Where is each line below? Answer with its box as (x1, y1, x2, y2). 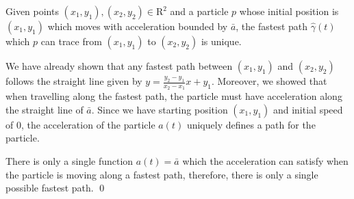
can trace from (40, 34, 102, 48)
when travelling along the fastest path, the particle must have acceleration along (5, 89, 342, 103)
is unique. (201, 34, 242, 48)
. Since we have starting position (91, 102, 228, 116)
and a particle (170, 4, 229, 18)
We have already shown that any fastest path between (5, 59, 233, 72)
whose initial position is (239, 4, 339, 18)
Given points (5, 4, 59, 18)
